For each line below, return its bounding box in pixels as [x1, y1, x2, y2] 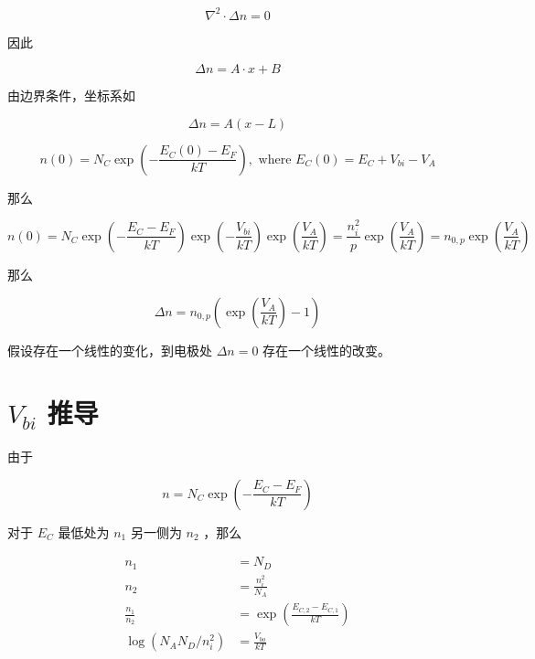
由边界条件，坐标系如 [7, 86, 135, 105]
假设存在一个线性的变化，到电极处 [7, 340, 212, 359]
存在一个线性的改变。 [262, 340, 391, 359]
